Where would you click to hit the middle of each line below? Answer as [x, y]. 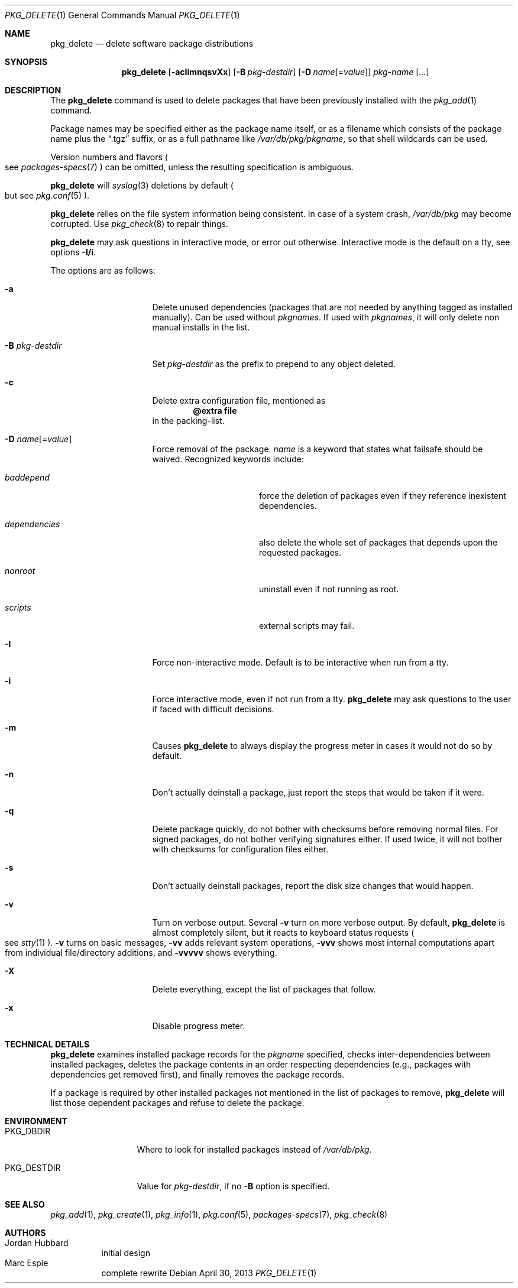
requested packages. [300, 552]
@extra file [215, 411]
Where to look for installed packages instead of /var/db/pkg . [254, 1149]
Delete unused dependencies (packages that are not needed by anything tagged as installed [332, 307]
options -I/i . [73, 252]
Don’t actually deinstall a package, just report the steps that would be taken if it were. [318, 792]
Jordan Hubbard [37, 1243]
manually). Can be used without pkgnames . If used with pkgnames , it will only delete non [326, 317]
